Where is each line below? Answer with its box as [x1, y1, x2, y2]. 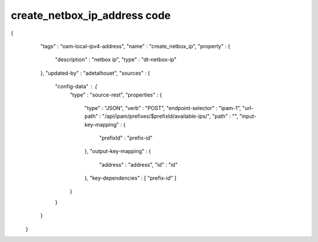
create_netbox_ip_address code [11, 9, 171, 22]
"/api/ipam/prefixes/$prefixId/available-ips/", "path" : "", [102, 112, 238, 120]
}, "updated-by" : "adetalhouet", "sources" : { [40, 69, 150, 77]
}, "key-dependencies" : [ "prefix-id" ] [84, 174, 177, 182]
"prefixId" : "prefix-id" [99, 134, 153, 141]
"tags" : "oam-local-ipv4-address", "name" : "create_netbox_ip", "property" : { [40, 42, 231, 49]
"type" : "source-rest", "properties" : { [69, 91, 162, 98]
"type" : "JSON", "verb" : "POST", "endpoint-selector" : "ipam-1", [84, 104, 241, 111]
